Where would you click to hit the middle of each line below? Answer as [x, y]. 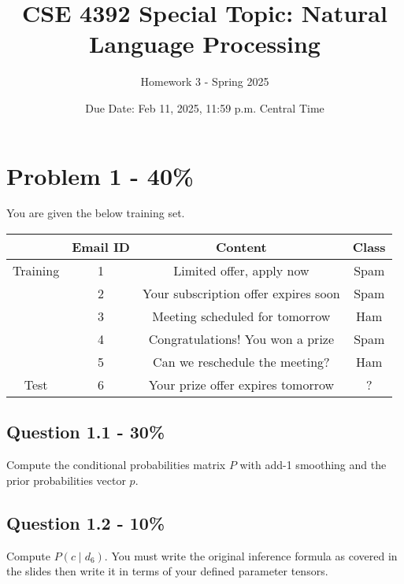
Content [241, 247]
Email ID [101, 247]
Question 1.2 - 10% [86, 522]
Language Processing [205, 44]
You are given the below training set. [96, 213]
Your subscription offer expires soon [241, 294]
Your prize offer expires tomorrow [241, 385]
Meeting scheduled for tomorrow [241, 316]
